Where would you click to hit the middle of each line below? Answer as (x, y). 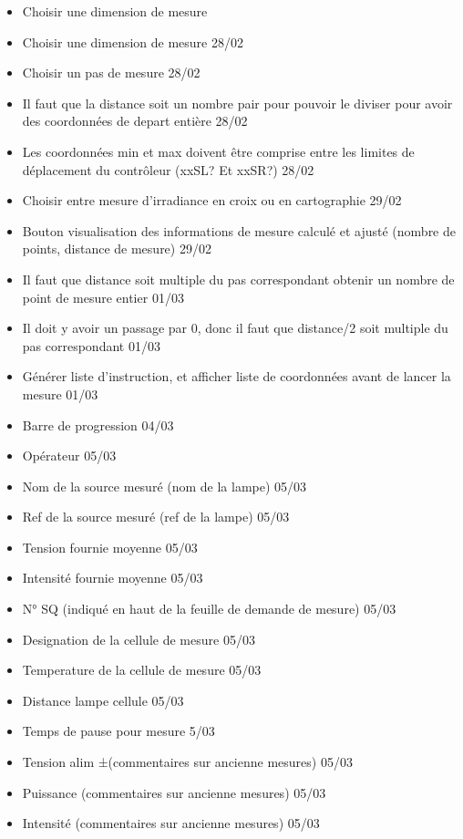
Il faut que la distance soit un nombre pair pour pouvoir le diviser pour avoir (237, 103)
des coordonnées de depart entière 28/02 (135, 121)
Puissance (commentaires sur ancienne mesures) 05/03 (174, 792)
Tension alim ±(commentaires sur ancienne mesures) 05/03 (187, 762)
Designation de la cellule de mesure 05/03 (139, 639)
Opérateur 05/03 (69, 456)
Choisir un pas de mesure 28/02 (111, 73)
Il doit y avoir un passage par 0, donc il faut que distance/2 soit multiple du (235, 328)
